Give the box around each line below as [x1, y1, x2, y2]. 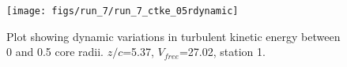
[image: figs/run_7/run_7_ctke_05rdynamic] [6, 6, 239, 17]
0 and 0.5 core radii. [6, 43, 104, 60]
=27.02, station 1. [179, 43, 266, 60]
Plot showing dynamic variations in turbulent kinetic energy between [6, 28, 341, 44]
